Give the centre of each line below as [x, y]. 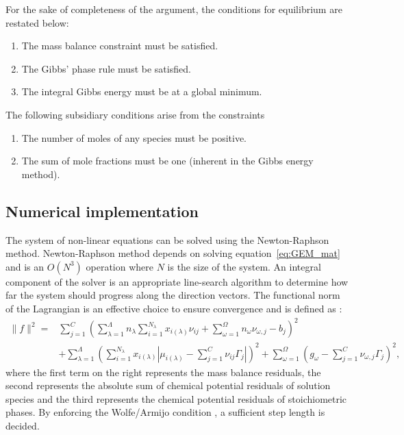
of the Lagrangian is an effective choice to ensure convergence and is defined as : [174, 308]
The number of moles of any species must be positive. [134, 137]
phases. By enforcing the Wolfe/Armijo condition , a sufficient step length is [165, 412]
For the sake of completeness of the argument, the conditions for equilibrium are [174, 9]
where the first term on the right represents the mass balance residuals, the [163, 372]
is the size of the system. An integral [244, 266]
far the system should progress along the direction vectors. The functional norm [173, 295]
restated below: [37, 22]
